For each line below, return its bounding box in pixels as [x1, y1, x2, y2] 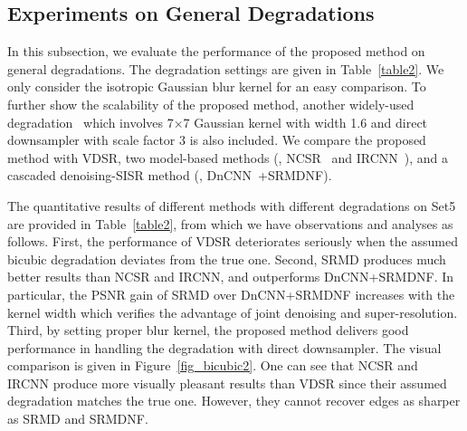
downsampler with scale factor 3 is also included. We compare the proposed [7, 130, 426, 149]
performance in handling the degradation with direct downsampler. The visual [7, 338, 442, 357]
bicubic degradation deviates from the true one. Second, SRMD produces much [7, 249, 446, 268]
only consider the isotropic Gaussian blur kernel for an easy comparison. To [7, 77, 426, 96]
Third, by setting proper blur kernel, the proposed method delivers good [7, 321, 409, 340]
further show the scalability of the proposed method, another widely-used [7, 94, 415, 113]
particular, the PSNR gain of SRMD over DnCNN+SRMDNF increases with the [7, 284, 455, 303]
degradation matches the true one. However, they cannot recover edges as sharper [7, 391, 461, 410]
